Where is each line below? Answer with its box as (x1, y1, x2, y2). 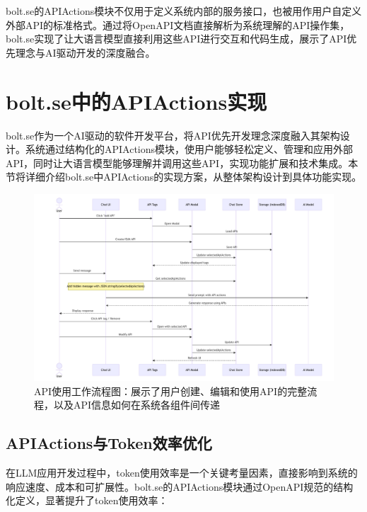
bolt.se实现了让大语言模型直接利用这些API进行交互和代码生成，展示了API (6, 31, 347, 46)
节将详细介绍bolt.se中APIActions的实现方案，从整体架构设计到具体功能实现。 (6, 169, 362, 184)
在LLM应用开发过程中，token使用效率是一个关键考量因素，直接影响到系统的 (6, 465, 358, 480)
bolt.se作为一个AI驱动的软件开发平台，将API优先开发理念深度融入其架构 (6, 127, 340, 142)
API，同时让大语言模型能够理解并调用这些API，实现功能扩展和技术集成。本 (6, 155, 359, 170)
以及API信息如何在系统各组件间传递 (53, 397, 221, 412)
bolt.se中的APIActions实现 (6, 86, 267, 115)
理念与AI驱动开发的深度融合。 (15, 45, 156, 59)
